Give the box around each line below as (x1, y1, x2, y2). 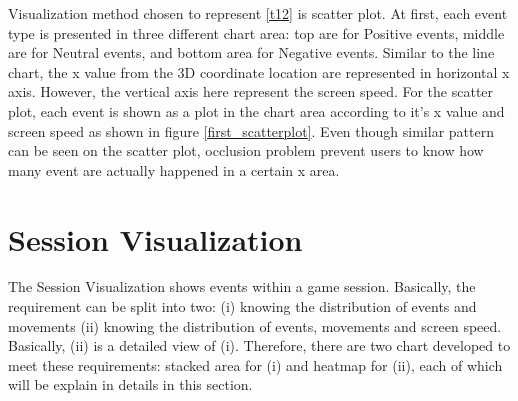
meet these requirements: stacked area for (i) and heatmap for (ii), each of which (8, 354, 503, 375)
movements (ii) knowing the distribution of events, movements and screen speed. (8, 315, 502, 336)
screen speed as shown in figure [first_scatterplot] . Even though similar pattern (8, 120, 494, 141)
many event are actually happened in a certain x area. (8, 159, 340, 180)
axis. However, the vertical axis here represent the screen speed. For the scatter (8, 81, 494, 102)
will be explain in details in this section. (8, 374, 253, 395)
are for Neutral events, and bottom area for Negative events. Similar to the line (8, 42, 495, 63)
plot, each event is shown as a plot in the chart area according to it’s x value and (8, 100, 505, 121)
